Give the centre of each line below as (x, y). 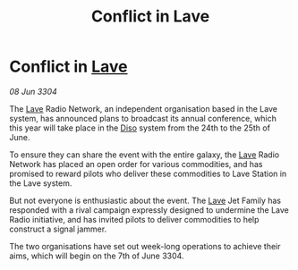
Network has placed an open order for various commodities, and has (136, 164)
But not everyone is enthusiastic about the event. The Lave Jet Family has (145, 200)
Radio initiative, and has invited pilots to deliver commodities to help (134, 219)
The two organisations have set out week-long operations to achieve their (145, 246)
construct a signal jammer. (58, 229)
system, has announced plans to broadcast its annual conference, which (143, 118)
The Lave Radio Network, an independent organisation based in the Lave (143, 108)
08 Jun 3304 (34, 91)
